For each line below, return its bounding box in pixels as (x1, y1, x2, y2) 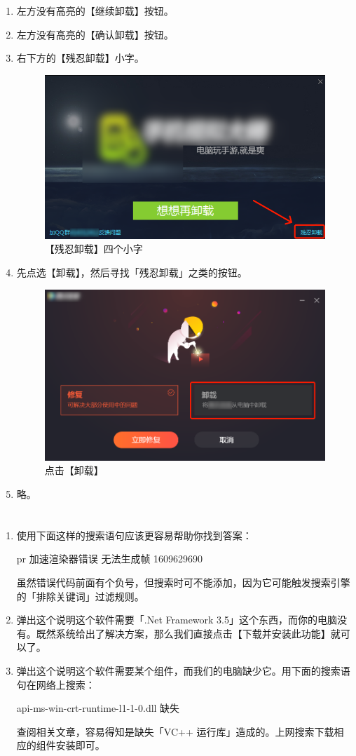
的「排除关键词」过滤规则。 (16, 588, 144, 603)
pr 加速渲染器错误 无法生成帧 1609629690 (16, 551, 203, 566)
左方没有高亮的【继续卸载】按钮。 (16, 4, 174, 18)
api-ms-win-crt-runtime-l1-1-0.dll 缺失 (16, 701, 180, 715)
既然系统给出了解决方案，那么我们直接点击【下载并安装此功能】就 (36, 626, 341, 640)
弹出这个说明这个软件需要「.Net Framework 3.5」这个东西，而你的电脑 (16, 612, 338, 627)
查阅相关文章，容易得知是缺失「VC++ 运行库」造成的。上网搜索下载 (16, 724, 334, 738)
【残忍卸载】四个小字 (44, 241, 143, 256)
